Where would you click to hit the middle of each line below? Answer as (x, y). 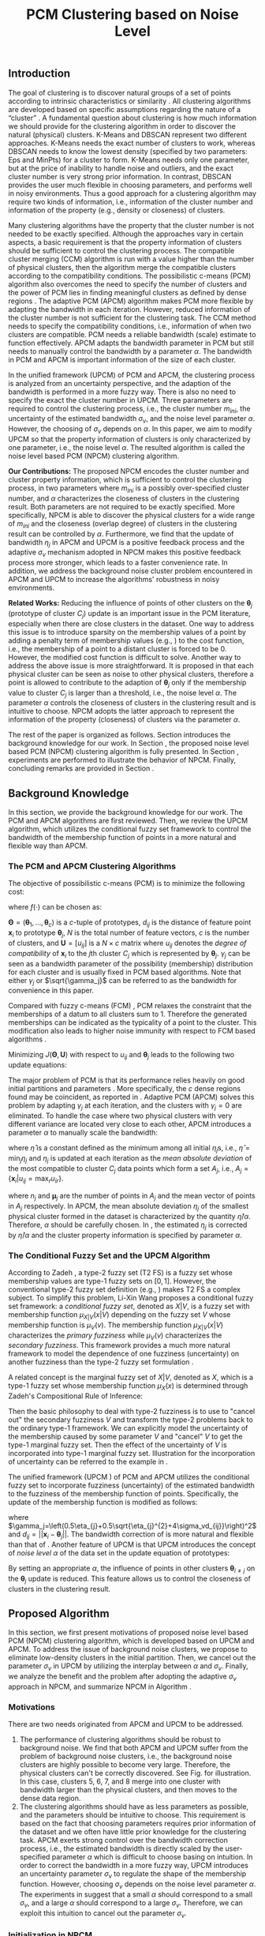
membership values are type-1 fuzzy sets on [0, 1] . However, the (112, 1281)
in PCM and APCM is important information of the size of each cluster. (122, 359)
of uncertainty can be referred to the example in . (88, 1461)
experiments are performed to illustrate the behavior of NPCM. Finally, (122, 760)
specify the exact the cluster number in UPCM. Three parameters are (120, 400)
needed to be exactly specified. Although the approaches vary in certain (126, 234)
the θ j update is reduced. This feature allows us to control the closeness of (129, 1579)
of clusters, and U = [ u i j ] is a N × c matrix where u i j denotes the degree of (127, 944)
